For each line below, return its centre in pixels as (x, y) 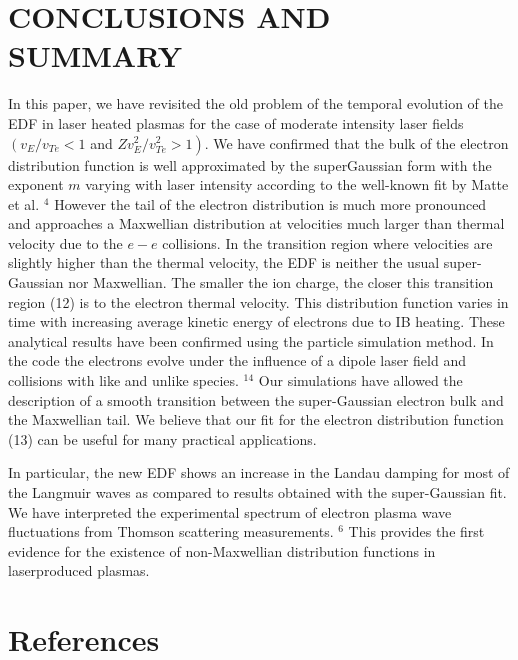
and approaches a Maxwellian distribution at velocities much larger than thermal (256, 223)
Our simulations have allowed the (360, 380)
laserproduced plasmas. (79, 570)
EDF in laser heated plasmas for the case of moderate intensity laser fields (236, 122)
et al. (24, 203)
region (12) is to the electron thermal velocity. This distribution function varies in (258, 301)
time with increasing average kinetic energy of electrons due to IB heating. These (256, 321)
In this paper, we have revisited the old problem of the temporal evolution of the (255, 103)
